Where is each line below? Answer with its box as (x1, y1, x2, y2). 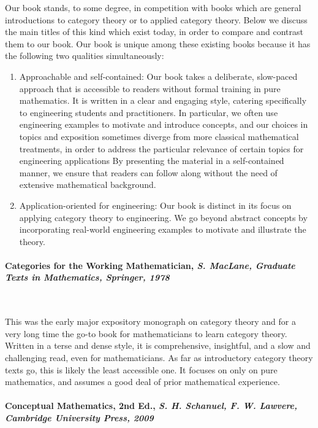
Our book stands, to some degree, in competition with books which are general (5, 1, 301, 14)
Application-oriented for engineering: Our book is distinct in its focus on (19, 198, 292, 211)
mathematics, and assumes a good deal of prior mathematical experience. (5, 375, 280, 388)
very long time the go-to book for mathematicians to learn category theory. (5, 327, 287, 340)
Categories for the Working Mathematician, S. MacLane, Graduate (5, 259, 295, 271)
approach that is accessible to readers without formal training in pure (19, 82, 281, 95)
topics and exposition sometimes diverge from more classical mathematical (19, 130, 299, 142)
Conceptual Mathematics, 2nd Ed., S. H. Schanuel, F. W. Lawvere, (5, 399, 298, 412)
